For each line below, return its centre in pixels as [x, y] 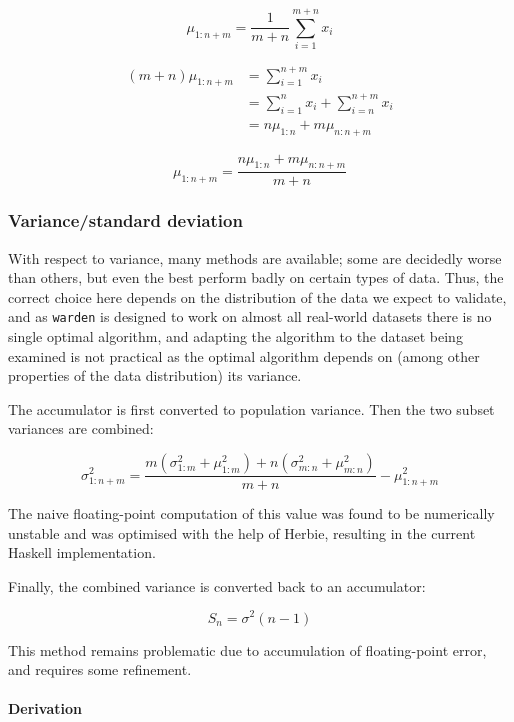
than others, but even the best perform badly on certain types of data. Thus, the [256, 277]
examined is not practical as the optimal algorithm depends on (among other [244, 355]
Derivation [45, 708]
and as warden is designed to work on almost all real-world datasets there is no [250, 316]
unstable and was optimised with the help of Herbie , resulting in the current [242, 532]
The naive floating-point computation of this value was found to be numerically [251, 513]
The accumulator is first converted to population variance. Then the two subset [251, 408]
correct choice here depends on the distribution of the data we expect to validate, [257, 296]
